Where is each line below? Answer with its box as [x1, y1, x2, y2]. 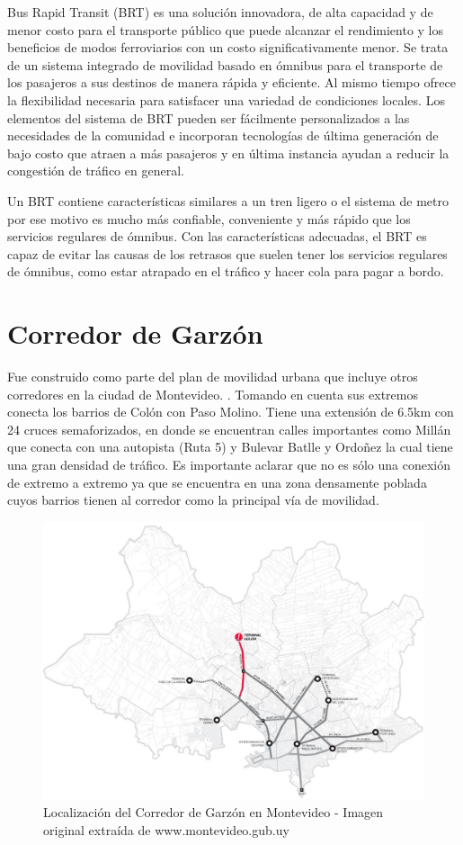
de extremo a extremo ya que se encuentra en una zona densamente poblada [7, 472, 427, 491]
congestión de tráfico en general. [7, 161, 184, 180]
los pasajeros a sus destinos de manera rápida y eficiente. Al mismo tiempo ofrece [7, 73, 456, 92]
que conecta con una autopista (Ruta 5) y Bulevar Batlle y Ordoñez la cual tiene [7, 437, 453, 456]
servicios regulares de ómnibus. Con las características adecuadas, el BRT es [7, 227, 427, 246]
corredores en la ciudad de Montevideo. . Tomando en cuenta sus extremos [7, 384, 418, 403]
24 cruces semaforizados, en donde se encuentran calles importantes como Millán [7, 419, 451, 438]
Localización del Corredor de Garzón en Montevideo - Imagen [43, 803, 384, 822]
